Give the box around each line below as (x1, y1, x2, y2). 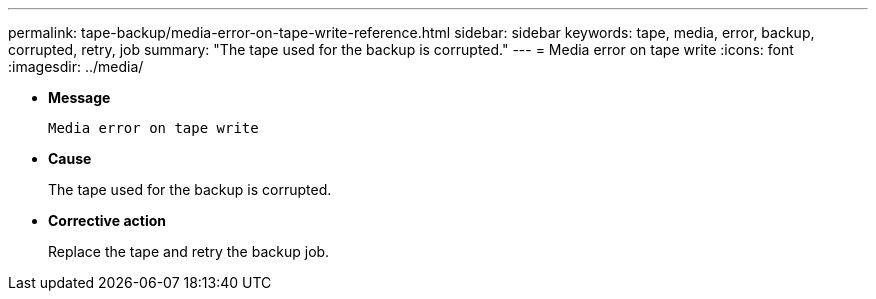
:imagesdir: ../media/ (8, 58, 144, 75)
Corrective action (48, 212, 166, 229)
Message (48, 89, 111, 106)
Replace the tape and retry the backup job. (48, 243, 330, 260)
